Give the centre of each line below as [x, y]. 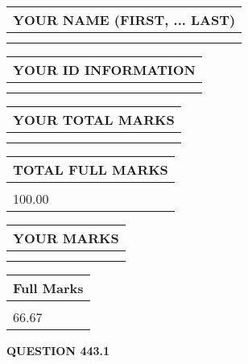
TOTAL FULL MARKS [91, 170]
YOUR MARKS [66, 238]
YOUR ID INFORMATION [104, 70]
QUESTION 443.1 [58, 350]
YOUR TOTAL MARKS [94, 120]
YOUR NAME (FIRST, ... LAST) [124, 20]
